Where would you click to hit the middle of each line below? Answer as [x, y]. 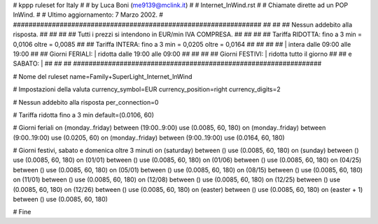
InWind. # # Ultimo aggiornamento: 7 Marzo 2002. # [88, 15]
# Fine [22, 212]
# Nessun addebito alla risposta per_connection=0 [86, 102]
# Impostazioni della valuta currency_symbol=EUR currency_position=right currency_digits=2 [147, 89]
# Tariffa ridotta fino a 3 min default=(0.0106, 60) [83, 114]
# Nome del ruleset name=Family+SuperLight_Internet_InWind [103, 76]
